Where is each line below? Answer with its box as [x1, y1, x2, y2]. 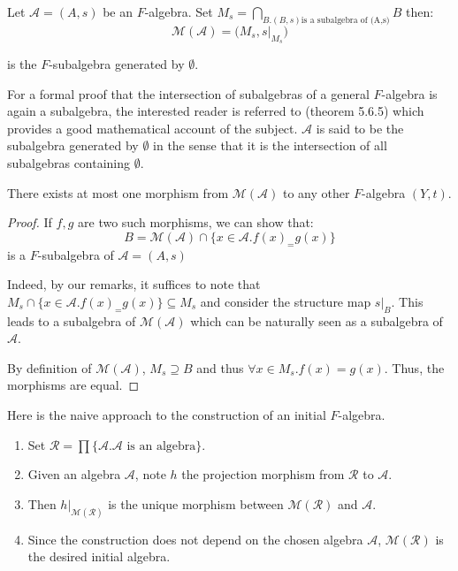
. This [391, 292, 424, 310]
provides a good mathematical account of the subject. [7, 118, 298, 137]
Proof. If [7, 213, 52, 232]
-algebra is [381, 84, 438, 103]
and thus [196, 358, 244, 377]
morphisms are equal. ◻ [7, 376, 140, 394]
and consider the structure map [200, 292, 371, 310]
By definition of [7, 358, 92, 377]
